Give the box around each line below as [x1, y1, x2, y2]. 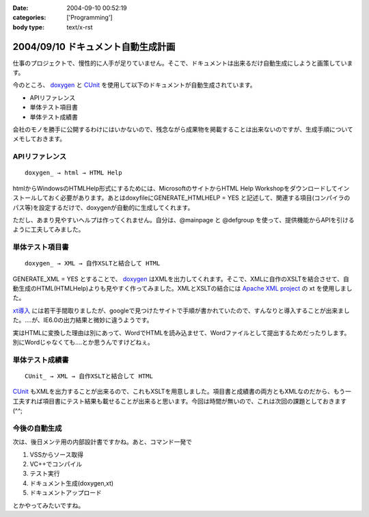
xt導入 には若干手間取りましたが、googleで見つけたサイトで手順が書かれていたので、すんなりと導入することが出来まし [12, 306, 350, 315]
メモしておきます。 [12, 135, 66, 143]
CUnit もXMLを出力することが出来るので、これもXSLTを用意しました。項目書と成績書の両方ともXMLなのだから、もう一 [12, 387, 352, 396]
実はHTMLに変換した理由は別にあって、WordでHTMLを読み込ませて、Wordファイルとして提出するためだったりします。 [12, 328, 351, 336]
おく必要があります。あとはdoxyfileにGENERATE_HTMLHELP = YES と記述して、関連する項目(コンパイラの [48, 194, 351, 202]
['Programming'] [66, 14, 113, 22]
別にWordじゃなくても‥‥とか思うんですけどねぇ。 [12, 339, 154, 347]
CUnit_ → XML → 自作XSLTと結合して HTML [25, 372, 153, 380]
